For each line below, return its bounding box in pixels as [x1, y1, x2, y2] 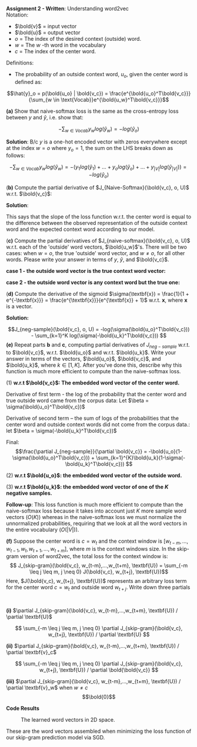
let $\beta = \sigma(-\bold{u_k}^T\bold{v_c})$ [6, 427, 117, 434]
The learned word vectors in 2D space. [21, 716, 116, 723]
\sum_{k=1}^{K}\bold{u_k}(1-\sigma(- [96, 454, 186, 461]
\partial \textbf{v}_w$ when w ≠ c [6, 684, 88, 691]
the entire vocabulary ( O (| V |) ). [6, 526, 79, 533]
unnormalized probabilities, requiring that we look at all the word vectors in [6, 520, 187, 527]
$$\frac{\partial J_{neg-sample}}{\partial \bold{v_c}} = [15, 448, 148, 455]
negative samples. [6, 490, 52, 497]
